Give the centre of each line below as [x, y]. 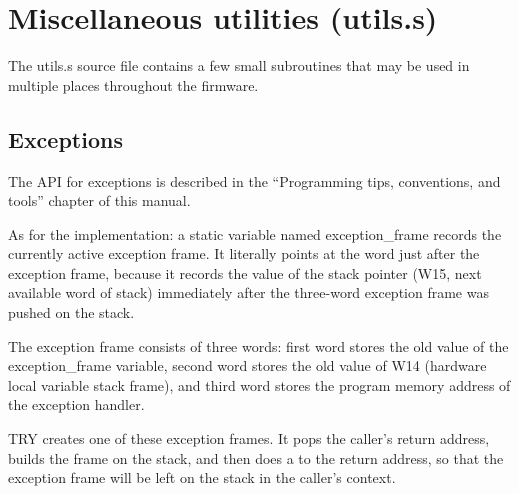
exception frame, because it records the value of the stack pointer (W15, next [245, 272]
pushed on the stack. [71, 312]
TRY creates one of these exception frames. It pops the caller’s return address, [249, 438]
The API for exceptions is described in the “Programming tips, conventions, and [254, 180]
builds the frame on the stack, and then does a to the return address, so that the [256, 457]
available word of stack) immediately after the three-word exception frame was [248, 292]
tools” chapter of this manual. [99, 200]
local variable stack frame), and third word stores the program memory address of [259, 384]
